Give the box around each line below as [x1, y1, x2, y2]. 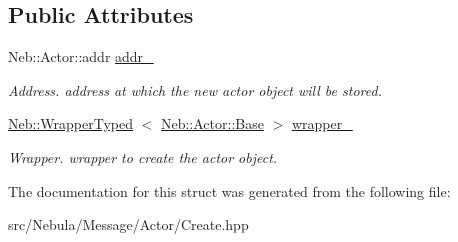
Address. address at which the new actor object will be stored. [8, 79, 382, 100]
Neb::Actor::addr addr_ [8, 46, 154, 67]
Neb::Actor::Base [160, 113, 264, 134]
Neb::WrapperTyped [8, 113, 133, 134]
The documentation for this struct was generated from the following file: [8, 180, 451, 201]
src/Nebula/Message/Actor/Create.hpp [8, 214, 249, 235]
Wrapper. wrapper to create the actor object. [8, 146, 278, 167]
